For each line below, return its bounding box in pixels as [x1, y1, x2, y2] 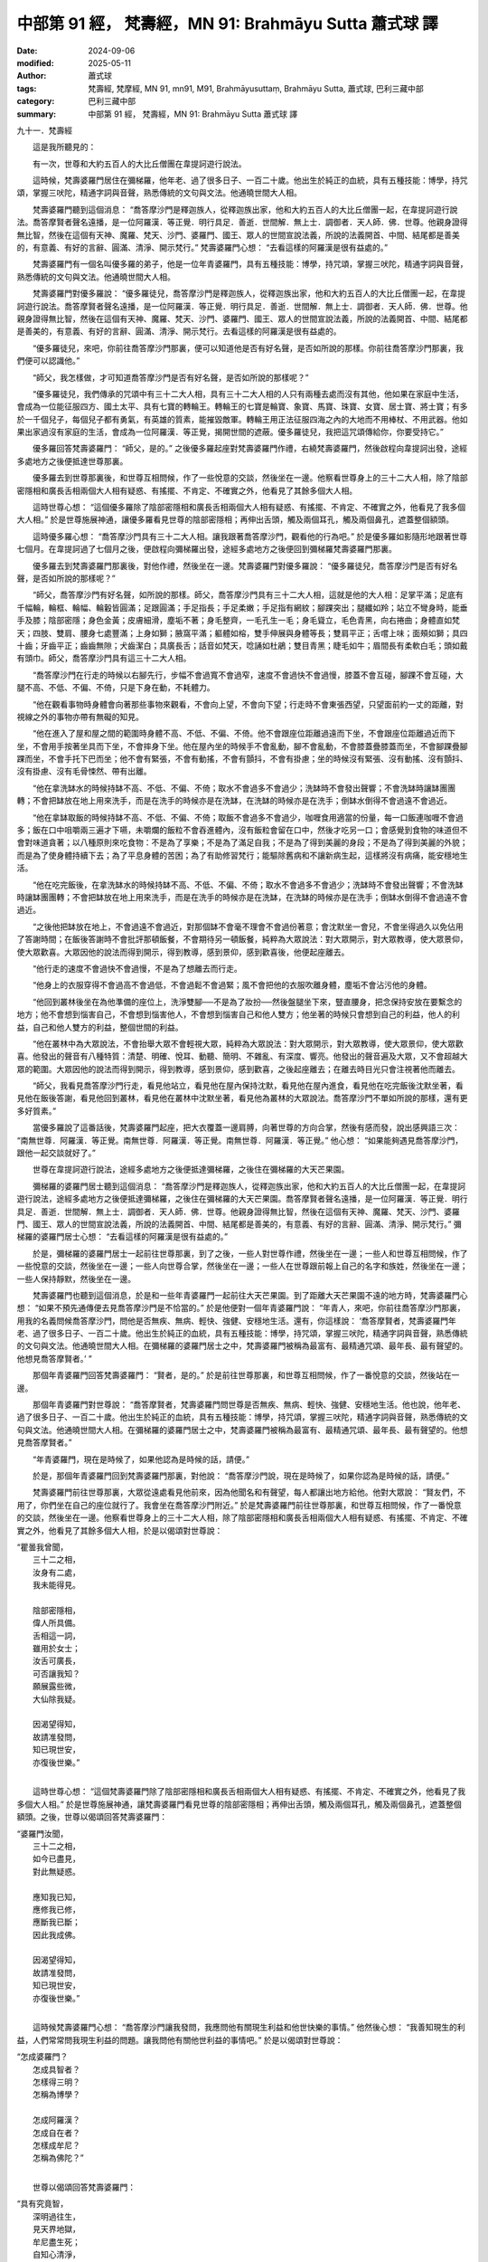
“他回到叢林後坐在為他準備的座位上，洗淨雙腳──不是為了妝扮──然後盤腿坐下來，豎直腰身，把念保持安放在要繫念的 [32, 996, 463, 1007]
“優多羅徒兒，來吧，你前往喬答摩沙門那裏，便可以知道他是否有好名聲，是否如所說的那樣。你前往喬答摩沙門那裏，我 [32, 342, 465, 353]
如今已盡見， [33, 1853, 80, 1864]
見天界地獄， [33, 2224, 80, 2235]
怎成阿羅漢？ [33, 2115, 80, 2125]
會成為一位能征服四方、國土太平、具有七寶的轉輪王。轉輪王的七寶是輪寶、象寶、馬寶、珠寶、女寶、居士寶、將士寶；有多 [16, 401, 468, 412]
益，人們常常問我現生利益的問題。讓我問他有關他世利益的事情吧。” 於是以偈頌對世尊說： [16, 2034, 343, 2045]
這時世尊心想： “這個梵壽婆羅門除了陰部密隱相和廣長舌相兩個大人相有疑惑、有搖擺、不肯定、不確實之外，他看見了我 [32, 1786, 466, 1797]
